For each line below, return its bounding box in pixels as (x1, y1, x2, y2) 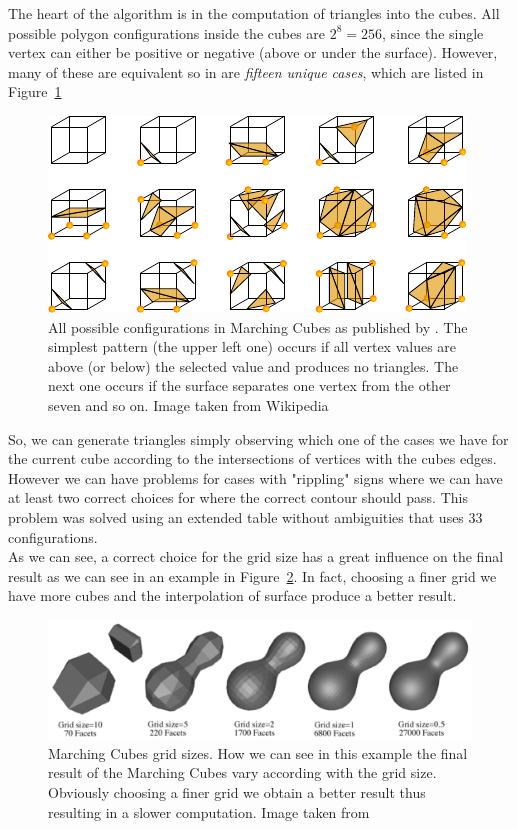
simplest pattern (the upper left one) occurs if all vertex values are (48, 336, 457, 357)
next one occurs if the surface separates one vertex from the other (48, 375, 451, 396)
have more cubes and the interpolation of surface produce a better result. (8, 585, 457, 606)
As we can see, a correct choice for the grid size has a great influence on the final (8, 546, 504, 567)
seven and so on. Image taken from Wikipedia (48, 394, 329, 415)
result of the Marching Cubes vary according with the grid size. (48, 762, 437, 783)
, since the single (382, 22, 484, 43)
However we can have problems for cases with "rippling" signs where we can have (8, 467, 503, 488)
